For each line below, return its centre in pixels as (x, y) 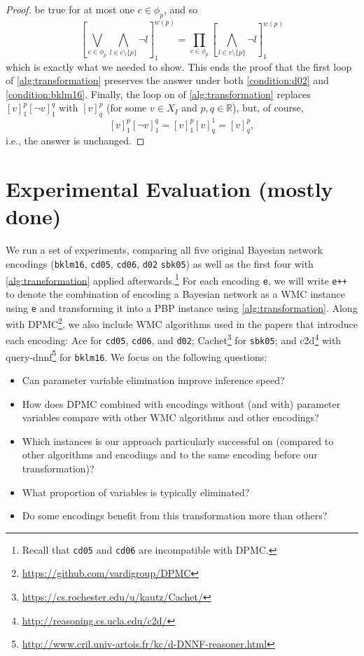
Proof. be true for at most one (70, 9)
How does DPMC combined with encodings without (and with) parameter (181, 403)
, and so (181, 9)
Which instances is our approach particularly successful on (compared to (178, 440)
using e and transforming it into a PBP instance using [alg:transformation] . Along (182, 307)
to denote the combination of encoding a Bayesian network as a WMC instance (175, 293)
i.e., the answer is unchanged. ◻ (75, 141)
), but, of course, (268, 108)
